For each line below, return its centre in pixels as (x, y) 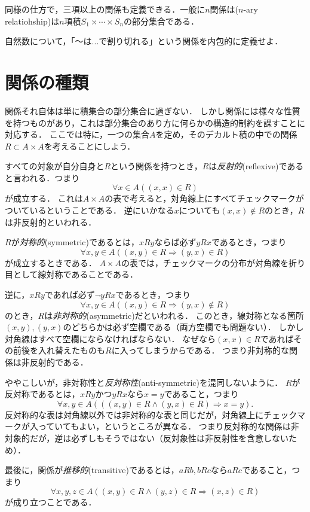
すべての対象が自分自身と (55, 166)
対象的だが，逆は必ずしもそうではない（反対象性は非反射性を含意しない (147, 438)
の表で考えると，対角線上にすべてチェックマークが (204, 198)
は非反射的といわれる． (51, 222)
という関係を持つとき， (156, 166)
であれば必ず (70, 295)
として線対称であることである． (75, 274)
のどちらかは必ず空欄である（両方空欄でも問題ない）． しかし (183, 327)
